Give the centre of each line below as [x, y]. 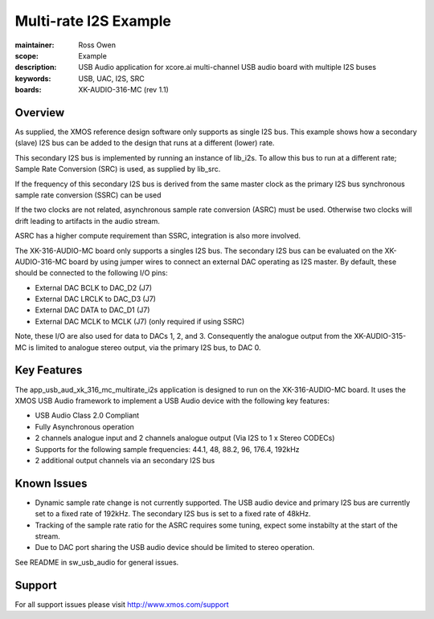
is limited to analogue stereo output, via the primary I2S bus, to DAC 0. [145, 347]
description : [36, 67]
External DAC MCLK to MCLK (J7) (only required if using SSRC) [140, 321]
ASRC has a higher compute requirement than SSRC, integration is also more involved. [158, 236]
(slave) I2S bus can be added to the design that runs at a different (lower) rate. [145, 143]
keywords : [33, 78]
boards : [28, 90]
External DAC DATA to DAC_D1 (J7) [92, 310]
